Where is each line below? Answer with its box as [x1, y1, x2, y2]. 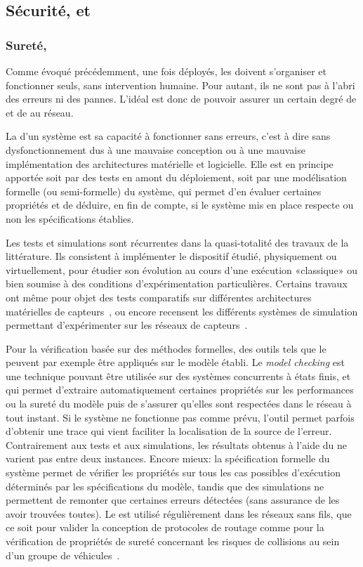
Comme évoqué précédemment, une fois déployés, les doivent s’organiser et [6, 64, 326, 78]
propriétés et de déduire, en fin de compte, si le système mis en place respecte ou [6, 197, 354, 212]
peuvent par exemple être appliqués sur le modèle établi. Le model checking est [6, 355, 345, 370]
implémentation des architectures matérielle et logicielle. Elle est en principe [6, 156, 334, 171]
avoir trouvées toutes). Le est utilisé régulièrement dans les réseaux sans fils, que [6, 506, 352, 521]
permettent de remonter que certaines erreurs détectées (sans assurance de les [6, 493, 340, 507]
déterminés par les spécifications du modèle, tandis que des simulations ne [6, 478, 324, 493]
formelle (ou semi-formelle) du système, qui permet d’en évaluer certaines [6, 183, 322, 198]
